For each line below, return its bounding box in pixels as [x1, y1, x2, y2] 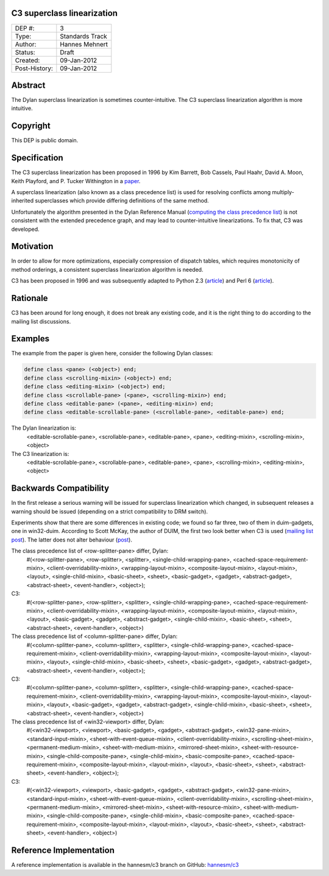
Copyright [11, 121, 51, 131]
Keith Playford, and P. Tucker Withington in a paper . [11, 177, 141, 184]
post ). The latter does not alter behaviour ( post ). [11, 536, 132, 543]
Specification [11, 153, 63, 163]
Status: [15, 48, 36, 56]
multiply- [272, 189, 295, 196]
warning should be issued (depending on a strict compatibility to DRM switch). [11, 507, 208, 515]
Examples [11, 333, 50, 344]
